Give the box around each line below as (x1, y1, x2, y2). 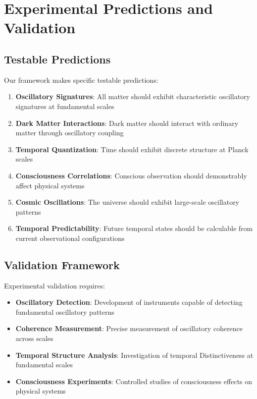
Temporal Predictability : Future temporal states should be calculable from (15, 223, 253, 233)
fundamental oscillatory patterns (15, 306, 114, 317)
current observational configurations (15, 232, 125, 243)
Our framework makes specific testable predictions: (4, 74, 158, 85)
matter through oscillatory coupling (15, 127, 124, 138)
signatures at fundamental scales (15, 101, 114, 111)
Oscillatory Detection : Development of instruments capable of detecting (15, 297, 243, 307)
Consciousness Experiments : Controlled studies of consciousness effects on (15, 376, 253, 386)
